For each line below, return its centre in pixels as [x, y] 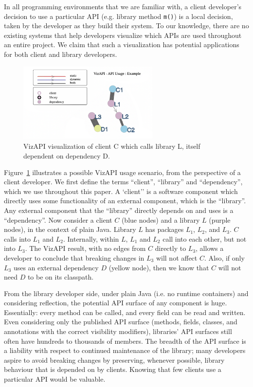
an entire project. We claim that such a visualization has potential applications [122, 44]
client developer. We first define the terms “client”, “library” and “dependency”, [123, 182]
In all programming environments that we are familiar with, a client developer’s [123, 6]
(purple [220, 220]
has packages [164, 229]
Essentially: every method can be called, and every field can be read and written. [125, 312]
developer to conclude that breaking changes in [74, 257]
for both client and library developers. [61, 54]
